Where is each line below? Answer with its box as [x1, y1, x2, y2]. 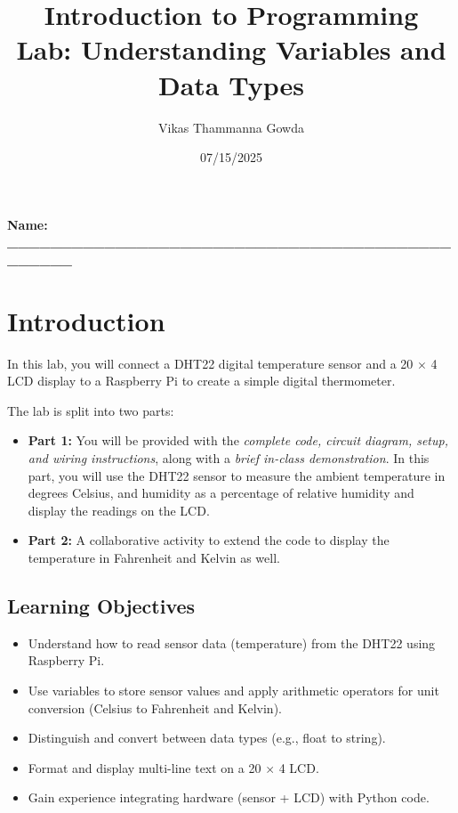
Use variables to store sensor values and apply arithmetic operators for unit [28, 680, 439, 699]
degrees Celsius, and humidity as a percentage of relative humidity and [28, 484, 414, 502]
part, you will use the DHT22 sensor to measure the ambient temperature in [28, 466, 446, 484]
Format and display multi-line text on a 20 [28, 758, 261, 776]
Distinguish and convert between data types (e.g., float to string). [28, 728, 386, 747]
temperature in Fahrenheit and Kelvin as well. [28, 548, 280, 566]
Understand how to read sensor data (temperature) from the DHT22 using [28, 633, 436, 652]
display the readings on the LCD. [28, 500, 210, 519]
